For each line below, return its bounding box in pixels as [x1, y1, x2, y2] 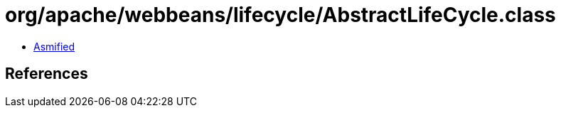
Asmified [33, 40, 75, 53]
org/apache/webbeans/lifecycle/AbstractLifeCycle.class [5, 3, 556, 27]
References [5, 65, 88, 83]
